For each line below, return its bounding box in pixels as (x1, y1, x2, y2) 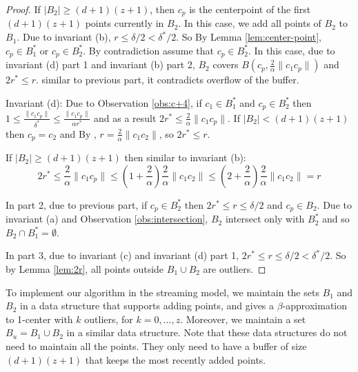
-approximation (282, 298, 348, 313)
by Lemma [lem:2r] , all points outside (6, 262, 164, 276)
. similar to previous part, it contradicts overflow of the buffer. (36, 72, 299, 87)
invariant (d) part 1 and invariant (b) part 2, (6, 57, 195, 72)
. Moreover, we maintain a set (180, 311, 306, 326)
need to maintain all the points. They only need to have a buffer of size (6, 338, 307, 353)
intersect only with (225, 211, 305, 226)
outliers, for (84, 311, 133, 326)
